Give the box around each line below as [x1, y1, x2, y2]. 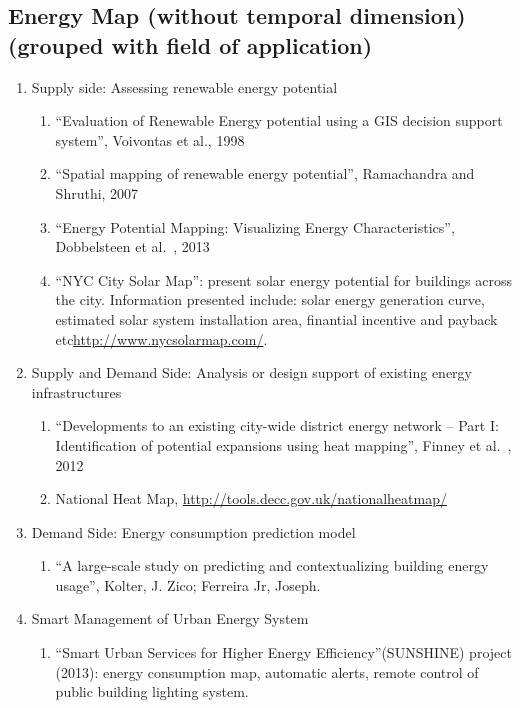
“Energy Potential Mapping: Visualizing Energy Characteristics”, [55, 216, 455, 237]
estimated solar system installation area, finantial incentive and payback [55, 308, 498, 329]
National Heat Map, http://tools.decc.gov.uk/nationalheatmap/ [55, 488, 447, 509]
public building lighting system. [55, 681, 249, 702]
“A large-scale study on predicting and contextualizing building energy [55, 555, 489, 576]
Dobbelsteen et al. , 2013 [55, 236, 210, 257]
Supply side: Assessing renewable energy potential [31, 76, 338, 97]
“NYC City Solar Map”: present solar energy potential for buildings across [55, 269, 513, 290]
